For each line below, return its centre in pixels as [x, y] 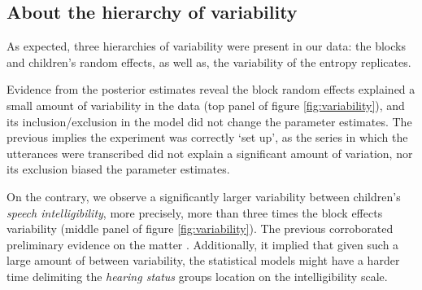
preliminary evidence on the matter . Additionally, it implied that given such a [203, 244]
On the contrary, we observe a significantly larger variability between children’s [204, 196]
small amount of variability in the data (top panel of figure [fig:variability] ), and [206, 105]
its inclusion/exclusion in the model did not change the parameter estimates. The [209, 121]
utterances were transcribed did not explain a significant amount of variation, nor [210, 153]
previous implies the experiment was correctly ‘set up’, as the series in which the [207, 137]
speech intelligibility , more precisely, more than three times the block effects [195, 212]
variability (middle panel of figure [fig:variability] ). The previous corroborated [200, 228]
